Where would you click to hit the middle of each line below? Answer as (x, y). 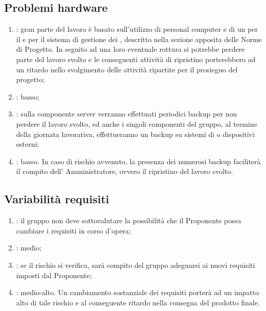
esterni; (28, 144)
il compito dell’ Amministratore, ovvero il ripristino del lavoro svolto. (125, 171)
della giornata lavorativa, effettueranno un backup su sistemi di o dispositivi (135, 134)
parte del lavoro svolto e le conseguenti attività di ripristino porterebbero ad (136, 59)
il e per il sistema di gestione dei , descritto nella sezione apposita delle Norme (139, 39)
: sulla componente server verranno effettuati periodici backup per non (127, 114)
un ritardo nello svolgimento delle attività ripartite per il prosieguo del (127, 69)
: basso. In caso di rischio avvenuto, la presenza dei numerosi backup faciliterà (138, 161)
